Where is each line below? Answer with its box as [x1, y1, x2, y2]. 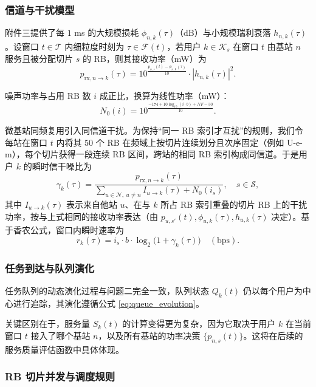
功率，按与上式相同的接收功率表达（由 [5, 210, 158, 222]
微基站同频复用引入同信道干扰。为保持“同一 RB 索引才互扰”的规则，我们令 [5, 123, 303, 136]
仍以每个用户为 [242, 284, 303, 296]
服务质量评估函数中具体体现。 [5, 343, 124, 355]
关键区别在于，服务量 [5, 317, 90, 330]
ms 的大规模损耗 [74, 26, 139, 39]
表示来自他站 [66, 197, 117, 210]
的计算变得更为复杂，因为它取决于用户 [122, 317, 276, 330]
